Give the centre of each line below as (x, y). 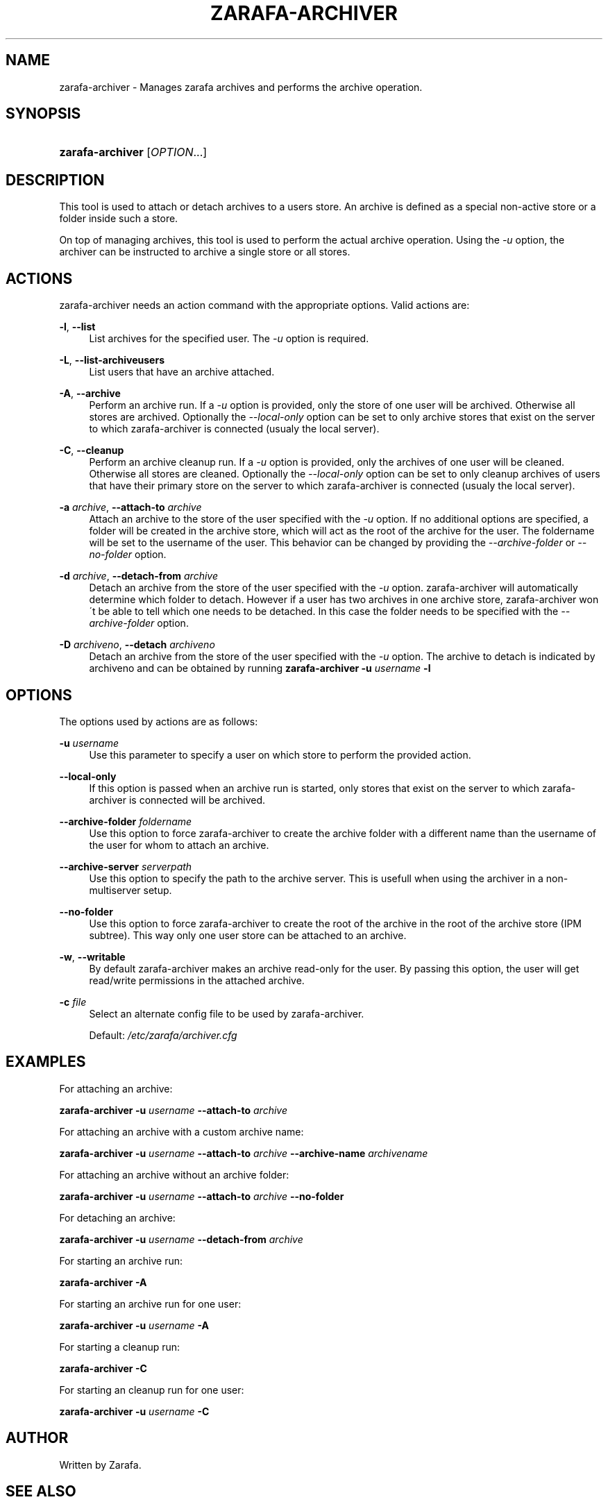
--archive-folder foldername (126, 821)
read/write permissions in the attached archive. (197, 980)
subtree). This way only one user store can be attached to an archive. (248, 935)
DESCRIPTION (55, 180)
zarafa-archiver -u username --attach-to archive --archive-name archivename (244, 1153)
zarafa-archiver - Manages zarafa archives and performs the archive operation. (241, 87)
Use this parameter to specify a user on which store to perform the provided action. (280, 754)
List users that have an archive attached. (182, 372)
